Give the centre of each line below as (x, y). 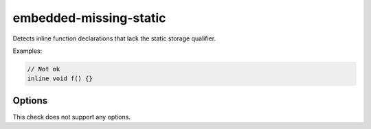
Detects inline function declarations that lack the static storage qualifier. (114, 38)
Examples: (27, 51)
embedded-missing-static (89, 18)
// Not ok (44, 69)
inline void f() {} (60, 79)
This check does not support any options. (71, 117)
